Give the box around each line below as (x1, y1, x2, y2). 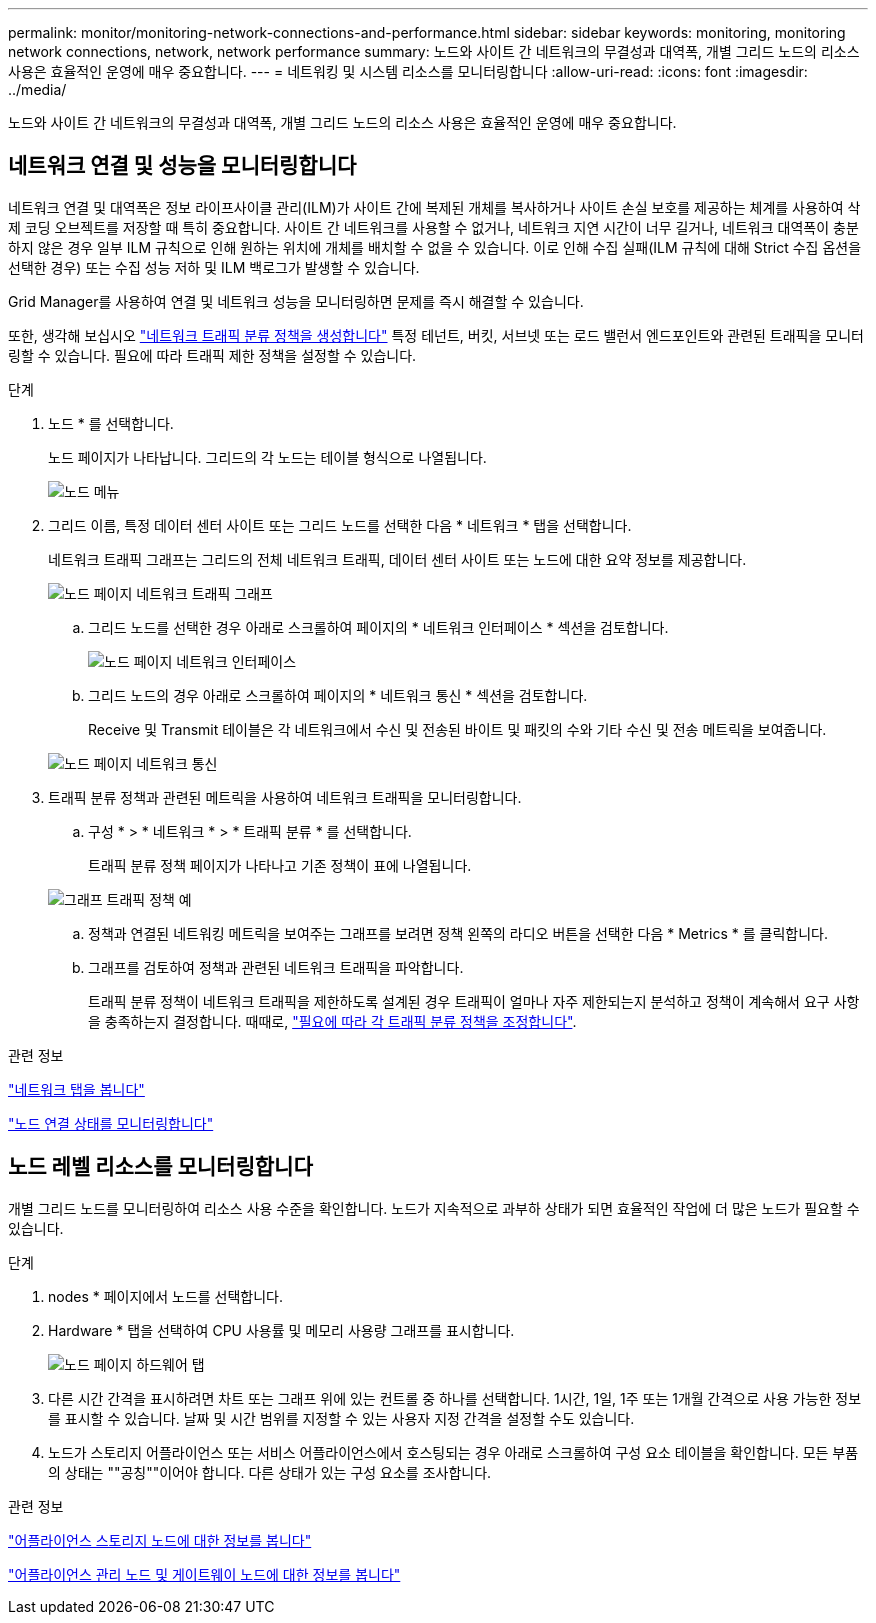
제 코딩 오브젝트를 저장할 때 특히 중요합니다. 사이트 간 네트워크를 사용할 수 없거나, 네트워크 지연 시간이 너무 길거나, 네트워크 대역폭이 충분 (8, 218, 859, 236)
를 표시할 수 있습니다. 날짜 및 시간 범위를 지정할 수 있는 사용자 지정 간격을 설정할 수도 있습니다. (48, 1409, 635, 1427)
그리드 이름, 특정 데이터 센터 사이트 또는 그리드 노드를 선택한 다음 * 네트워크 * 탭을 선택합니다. (48, 516, 632, 534)
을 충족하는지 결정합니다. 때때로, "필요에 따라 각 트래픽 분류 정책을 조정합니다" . (88, 1012, 577, 1030)
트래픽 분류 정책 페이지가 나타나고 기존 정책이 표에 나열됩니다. (88, 856, 472, 874)
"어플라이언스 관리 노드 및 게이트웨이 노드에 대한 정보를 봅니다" (8, 1565, 401, 1583)
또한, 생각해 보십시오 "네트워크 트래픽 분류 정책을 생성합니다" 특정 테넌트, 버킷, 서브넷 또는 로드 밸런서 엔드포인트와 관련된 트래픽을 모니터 (8, 326, 864, 344)
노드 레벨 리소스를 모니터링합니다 (8, 1154, 313, 1180)
